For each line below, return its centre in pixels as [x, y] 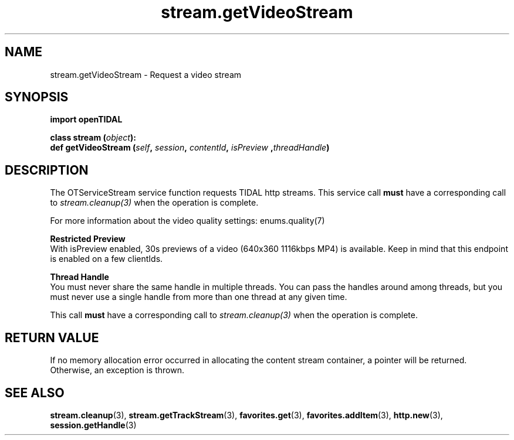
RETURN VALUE [52, 337]
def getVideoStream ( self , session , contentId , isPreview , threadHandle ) [190, 148]
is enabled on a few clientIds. [106, 259]
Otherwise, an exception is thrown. [117, 370]
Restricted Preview [88, 239]
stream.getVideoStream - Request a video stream [146, 74]
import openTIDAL [86, 120]
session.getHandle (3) [93, 425]
